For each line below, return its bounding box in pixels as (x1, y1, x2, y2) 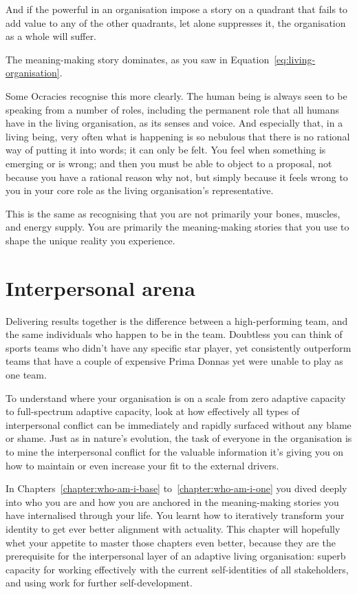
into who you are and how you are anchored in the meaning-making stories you (6, 494, 339, 509)
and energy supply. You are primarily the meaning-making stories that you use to (6, 220, 349, 234)
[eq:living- (274, 52, 316, 66)
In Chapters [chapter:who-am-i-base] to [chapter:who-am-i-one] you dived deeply (6, 481, 347, 496)
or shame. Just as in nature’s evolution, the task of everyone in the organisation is (6, 431, 352, 445)
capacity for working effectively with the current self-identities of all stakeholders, (6, 562, 349, 576)
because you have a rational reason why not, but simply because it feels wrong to (6, 169, 348, 184)
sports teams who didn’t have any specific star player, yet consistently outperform (6, 340, 351, 354)
